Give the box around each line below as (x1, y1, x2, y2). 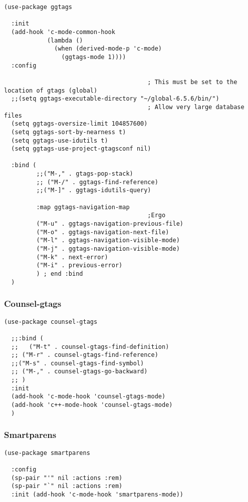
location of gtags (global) (4, 87, 98, 94)
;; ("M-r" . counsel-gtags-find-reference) (11, 351, 158, 359)
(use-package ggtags (4, 4, 73, 11)
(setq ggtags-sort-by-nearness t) (11, 128, 126, 136)
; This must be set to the (147, 78, 237, 86)
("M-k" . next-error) (36, 253, 108, 261)
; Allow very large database (147, 103, 244, 111)
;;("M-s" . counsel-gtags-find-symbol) (11, 359, 144, 367)
